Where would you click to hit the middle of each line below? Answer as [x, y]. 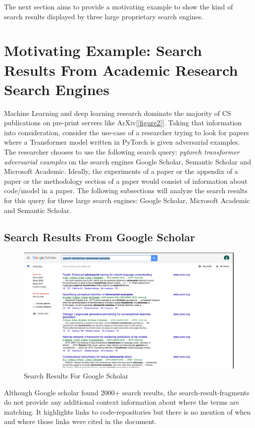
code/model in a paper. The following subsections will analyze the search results [126, 190]
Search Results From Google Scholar [100, 237]
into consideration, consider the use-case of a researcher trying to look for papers [127, 132]
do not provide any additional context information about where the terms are [122, 402]
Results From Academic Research [121, 70]
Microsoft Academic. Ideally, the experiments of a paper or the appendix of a [121, 171]
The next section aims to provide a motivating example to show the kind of [119, 6]
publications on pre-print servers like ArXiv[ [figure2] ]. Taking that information [123, 123]
